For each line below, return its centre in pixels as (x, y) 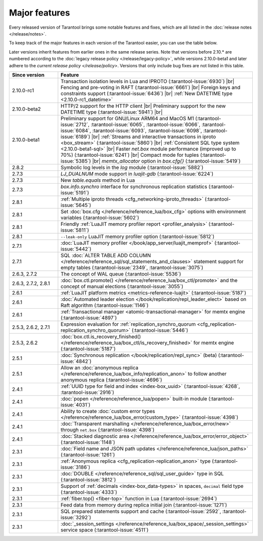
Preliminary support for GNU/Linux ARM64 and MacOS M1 (127, 118)
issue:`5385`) (76, 161)
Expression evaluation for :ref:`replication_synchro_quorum (128, 324)
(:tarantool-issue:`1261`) (88, 454)
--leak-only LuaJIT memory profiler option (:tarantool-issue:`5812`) (137, 236)
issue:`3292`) (76, 517)
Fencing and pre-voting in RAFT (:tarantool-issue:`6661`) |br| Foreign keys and (150, 87)
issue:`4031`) (75, 405)
